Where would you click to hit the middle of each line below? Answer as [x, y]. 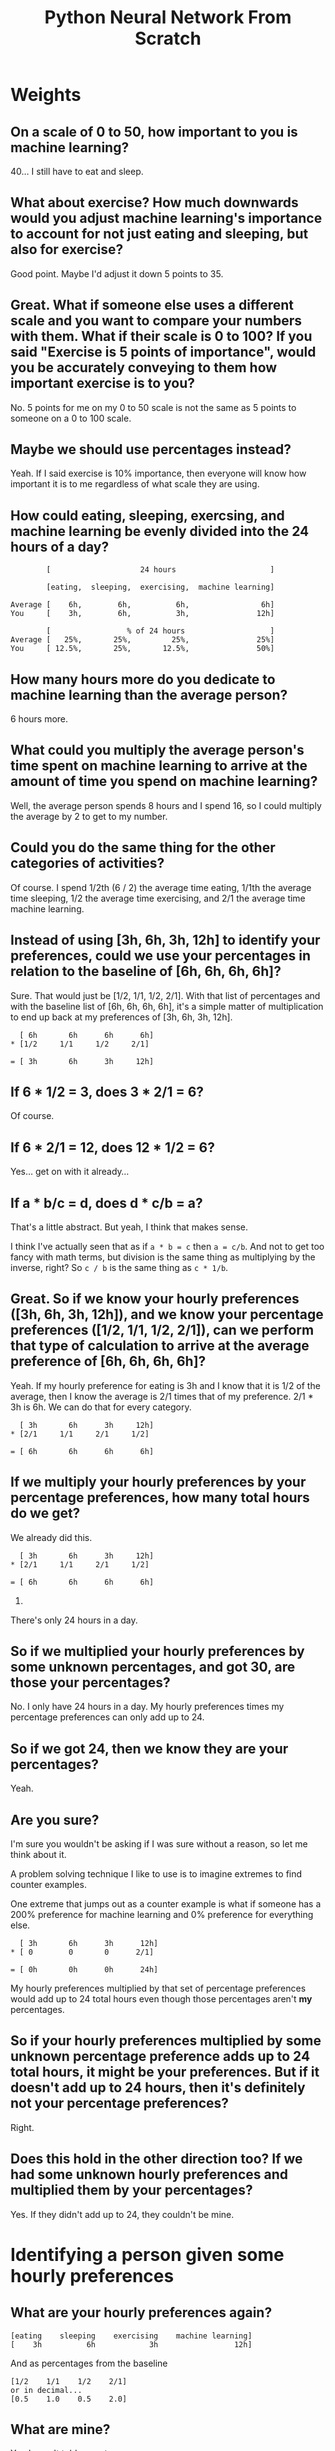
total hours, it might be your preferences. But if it [165, 2072]
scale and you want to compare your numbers [156, 321]
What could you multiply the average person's [157, 750]
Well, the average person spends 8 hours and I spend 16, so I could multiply [166, 805]
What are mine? [60, 2429]
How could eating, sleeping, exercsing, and [147, 515]
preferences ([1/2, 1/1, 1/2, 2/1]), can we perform [162, 1330]
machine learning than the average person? [149, 694]
